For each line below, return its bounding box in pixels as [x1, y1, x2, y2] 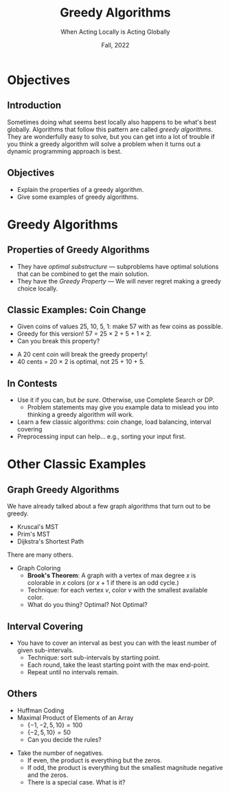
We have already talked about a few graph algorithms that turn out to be [7, 502, 211, 511]
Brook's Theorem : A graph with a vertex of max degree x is [27, 571, 196, 579]
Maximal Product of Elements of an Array [16, 714, 134, 722]
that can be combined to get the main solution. [16, 270, 150, 278]
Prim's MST [16, 530, 50, 538]
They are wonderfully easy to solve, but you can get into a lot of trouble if [7, 132, 215, 140]
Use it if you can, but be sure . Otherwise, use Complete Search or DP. [16, 396, 215, 404]
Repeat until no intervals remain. [27, 668, 119, 676]
